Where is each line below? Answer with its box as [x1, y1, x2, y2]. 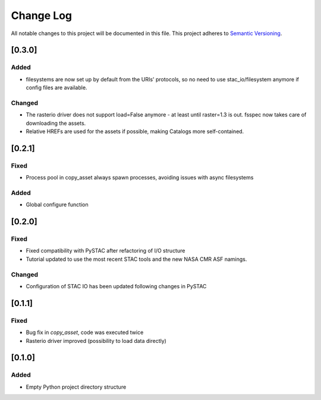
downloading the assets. [26, 119, 86, 127]
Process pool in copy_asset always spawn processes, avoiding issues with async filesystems [26, 174, 254, 181]
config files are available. [26, 84, 87, 92]
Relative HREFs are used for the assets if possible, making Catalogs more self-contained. [26, 128, 244, 135]
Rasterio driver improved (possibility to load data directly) [26, 337, 166, 344]
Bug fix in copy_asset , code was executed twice [26, 329, 144, 336]
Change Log [11, 9, 73, 22]
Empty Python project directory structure [26, 383, 127, 390]
